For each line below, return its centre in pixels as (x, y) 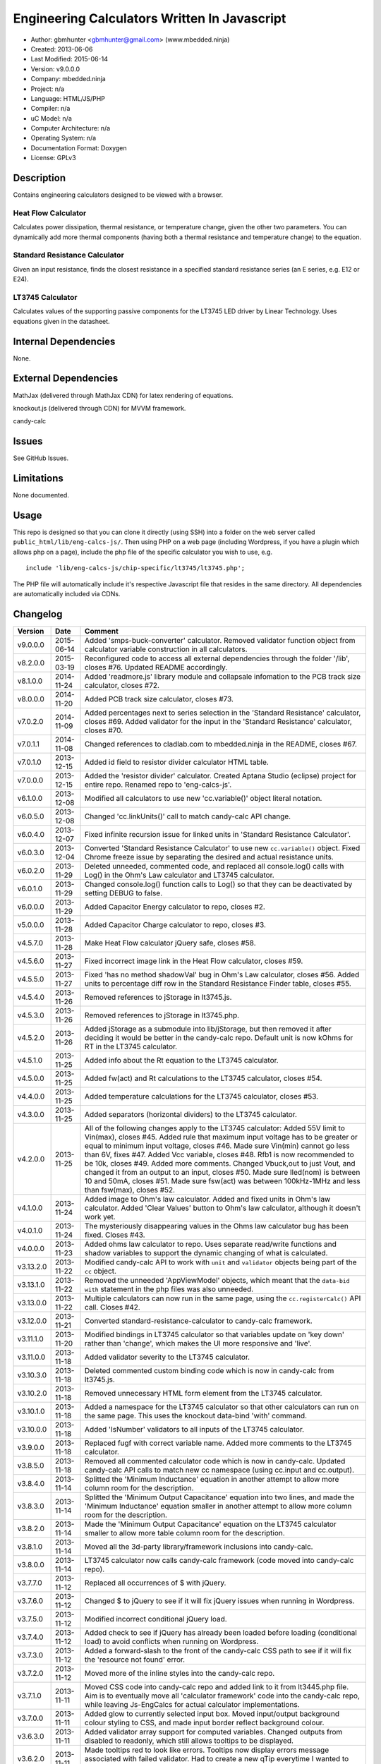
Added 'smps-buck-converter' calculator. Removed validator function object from (220, 640)
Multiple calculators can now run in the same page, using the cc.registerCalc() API (223, 1298)
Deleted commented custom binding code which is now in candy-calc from (210, 1370)
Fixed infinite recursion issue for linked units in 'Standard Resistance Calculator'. (218, 834)
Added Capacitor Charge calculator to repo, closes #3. (175, 924)
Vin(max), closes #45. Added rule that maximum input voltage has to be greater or (221, 1137)
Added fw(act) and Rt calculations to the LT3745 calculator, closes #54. (204, 1078)
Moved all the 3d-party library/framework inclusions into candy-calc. (199, 1547)
